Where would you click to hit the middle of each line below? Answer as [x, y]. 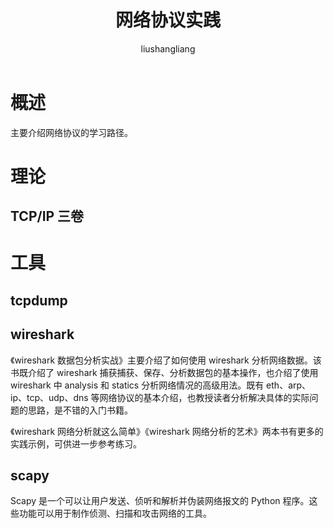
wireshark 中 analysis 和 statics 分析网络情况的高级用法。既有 [137, 385]
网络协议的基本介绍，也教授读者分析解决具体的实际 [204, 397]
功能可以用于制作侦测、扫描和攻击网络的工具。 [115, 513]
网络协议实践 [167, 20]
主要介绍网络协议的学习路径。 [71, 132]
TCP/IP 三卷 [47, 216]
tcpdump [39, 300]
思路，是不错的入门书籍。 [80, 410]
